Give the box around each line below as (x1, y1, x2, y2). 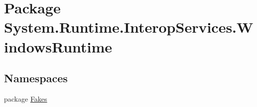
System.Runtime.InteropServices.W (4, 17, 254, 37)
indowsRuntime (4, 36, 113, 56)
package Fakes (4, 93, 47, 104)
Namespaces (4, 70, 68, 86)
